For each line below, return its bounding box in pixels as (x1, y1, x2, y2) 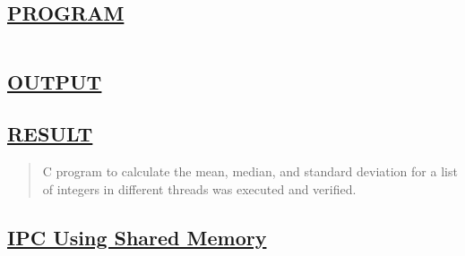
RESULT (7, 120, 93, 148)
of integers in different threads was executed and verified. (42, 179, 357, 198)
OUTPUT (7, 67, 102, 95)
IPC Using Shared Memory (7, 223, 267, 251)
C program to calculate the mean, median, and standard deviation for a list (42, 162, 458, 181)
